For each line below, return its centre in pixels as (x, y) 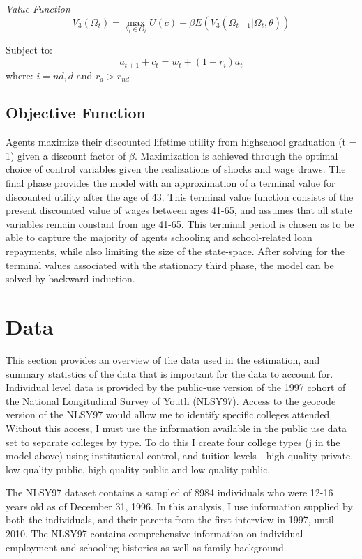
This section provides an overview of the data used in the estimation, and (163, 359)
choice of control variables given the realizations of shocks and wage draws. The (176, 169)
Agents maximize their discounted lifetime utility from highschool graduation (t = (181, 142)
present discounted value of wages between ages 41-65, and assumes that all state (179, 210)
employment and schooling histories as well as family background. (146, 547)
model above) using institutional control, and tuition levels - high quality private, (180, 455)
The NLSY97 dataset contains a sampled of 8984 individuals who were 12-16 (169, 492)
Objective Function (76, 113)
